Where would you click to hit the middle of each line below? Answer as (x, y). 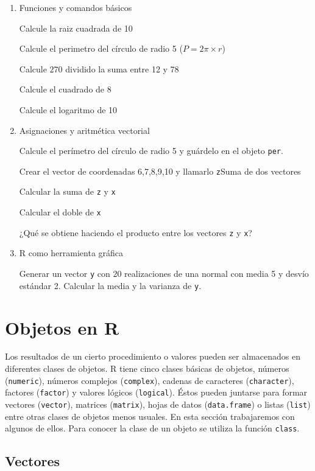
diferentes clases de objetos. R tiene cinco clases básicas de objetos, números (147, 368)
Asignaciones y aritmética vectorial (84, 130)
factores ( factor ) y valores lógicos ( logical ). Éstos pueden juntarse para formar (156, 392)
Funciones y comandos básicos (76, 7)
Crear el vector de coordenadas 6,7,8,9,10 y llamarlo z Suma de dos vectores (160, 171)
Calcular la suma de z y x (67, 191)
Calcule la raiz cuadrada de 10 (76, 28)
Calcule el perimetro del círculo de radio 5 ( (101, 48)
